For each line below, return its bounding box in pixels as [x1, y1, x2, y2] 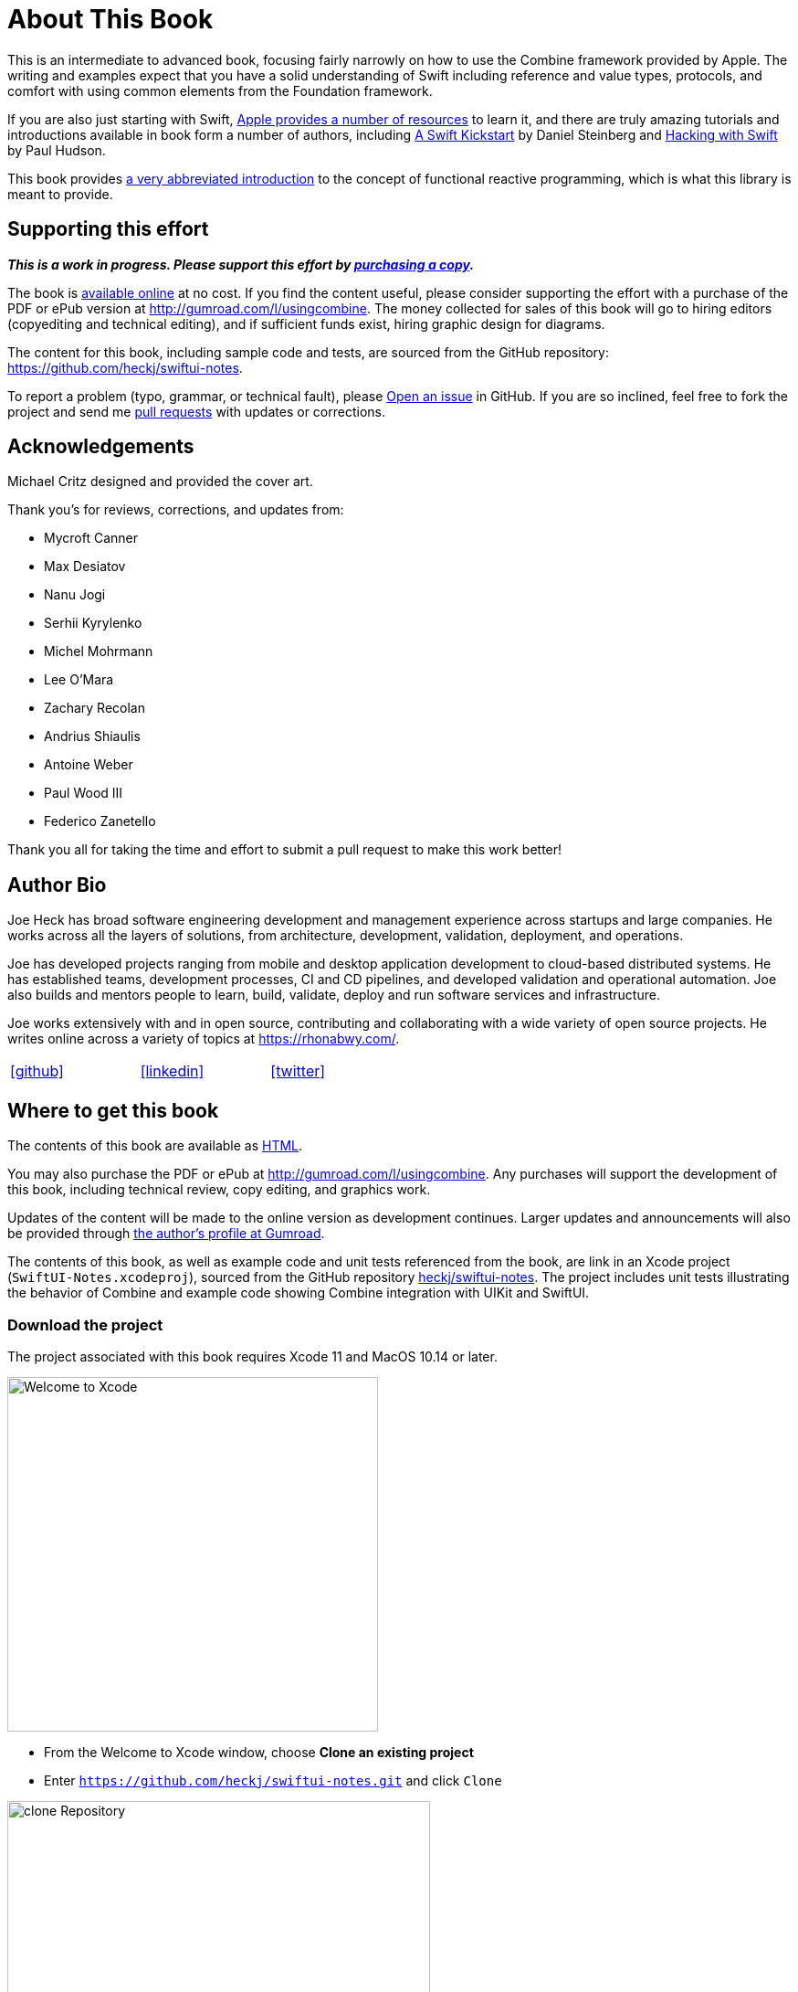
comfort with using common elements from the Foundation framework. [7, 82, 433, 99]
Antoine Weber [44, 757, 133, 773]
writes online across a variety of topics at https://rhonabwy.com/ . [7, 1031, 400, 1047]
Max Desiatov [44, 558, 126, 575]
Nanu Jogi [44, 587, 106, 603]
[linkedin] [140, 1062, 205, 1081]
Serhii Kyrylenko [44, 615, 142, 631]
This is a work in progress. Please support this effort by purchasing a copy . [7, 256, 475, 272]
